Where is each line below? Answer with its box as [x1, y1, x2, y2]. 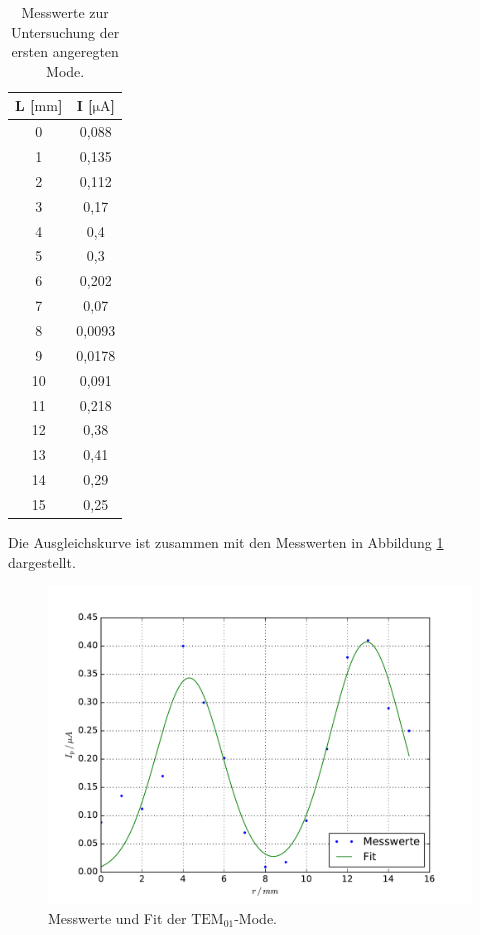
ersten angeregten [11, 41, 119, 62]
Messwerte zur [21, 2, 109, 22]
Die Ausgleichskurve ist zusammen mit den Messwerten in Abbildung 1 [8, 531, 444, 552]
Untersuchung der [10, 21, 120, 42]
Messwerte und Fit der [48, 907, 187, 928]
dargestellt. [8, 551, 76, 572]
